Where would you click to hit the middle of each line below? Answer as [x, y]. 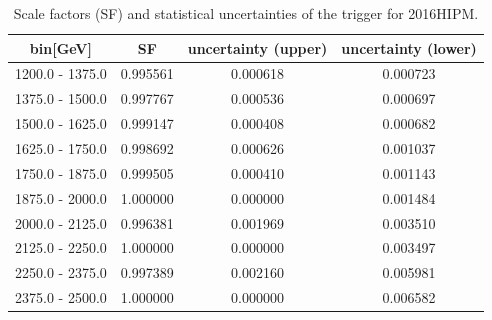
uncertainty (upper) [257, 47]
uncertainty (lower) [409, 47]
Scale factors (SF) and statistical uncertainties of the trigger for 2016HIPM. [246, 13]
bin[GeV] [60, 47]
